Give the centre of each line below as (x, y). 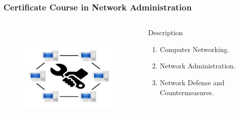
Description (165, 32)
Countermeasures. (187, 92)
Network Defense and (192, 82)
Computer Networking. (195, 49)
